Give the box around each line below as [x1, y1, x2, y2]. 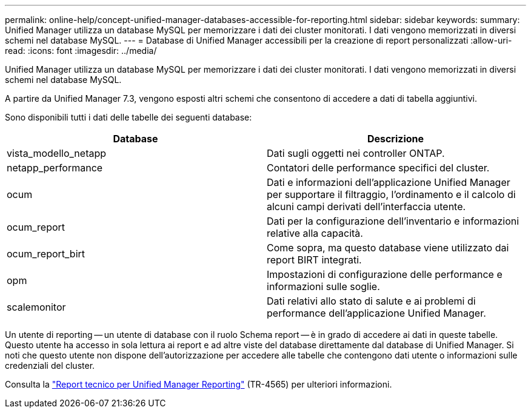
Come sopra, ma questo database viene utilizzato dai [267, 242, 509, 254]
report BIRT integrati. [267, 254, 362, 266]
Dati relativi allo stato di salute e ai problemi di [267, 295, 476, 307]
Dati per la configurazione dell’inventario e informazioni [267, 215, 519, 227]
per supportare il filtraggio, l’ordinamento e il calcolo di [267, 188, 516, 200]
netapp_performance [7, 162, 103, 174]
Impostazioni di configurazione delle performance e [267, 268, 503, 280]
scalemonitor [7, 301, 66, 313]
